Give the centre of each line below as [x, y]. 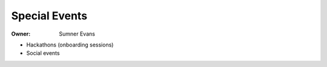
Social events [43, 53]
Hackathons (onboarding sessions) [70, 45]
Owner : [21, 34]
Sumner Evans [77, 34]
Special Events [49, 16]
